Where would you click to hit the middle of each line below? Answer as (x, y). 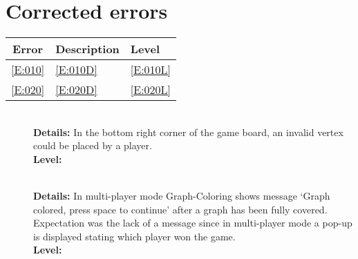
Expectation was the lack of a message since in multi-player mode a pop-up (193, 223)
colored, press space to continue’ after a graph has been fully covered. (180, 209)
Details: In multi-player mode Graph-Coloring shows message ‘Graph (182, 196)
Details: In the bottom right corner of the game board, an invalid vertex (188, 132)
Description (87, 49)
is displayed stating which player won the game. (134, 236)
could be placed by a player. (93, 145)
